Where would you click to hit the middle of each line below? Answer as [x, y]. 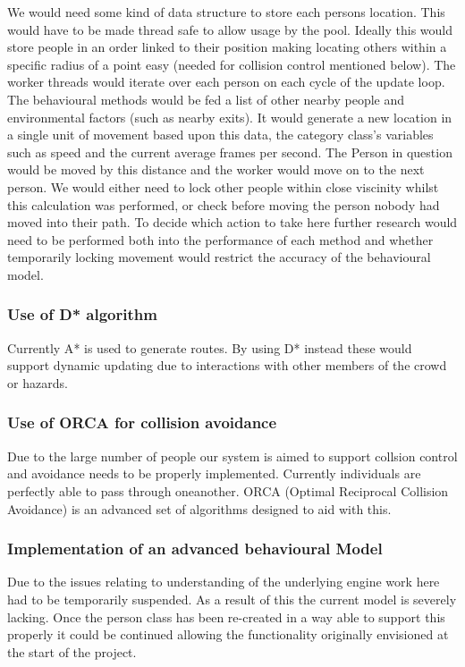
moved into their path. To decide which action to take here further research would [232, 222]
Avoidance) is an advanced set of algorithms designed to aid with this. [199, 508]
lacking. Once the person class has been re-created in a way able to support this [226, 616]
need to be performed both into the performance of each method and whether [220, 239]
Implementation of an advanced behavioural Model [195, 549]
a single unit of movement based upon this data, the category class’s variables [220, 135]
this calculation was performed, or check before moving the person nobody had [224, 204]
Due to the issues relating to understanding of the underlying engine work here [224, 582]
